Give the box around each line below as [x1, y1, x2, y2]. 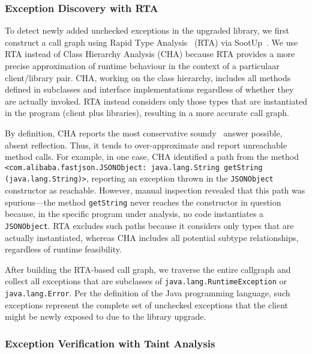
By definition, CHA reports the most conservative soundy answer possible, [5, 126, 283, 139]
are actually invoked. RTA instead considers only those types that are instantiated [5, 94, 307, 107]
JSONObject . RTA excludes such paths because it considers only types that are [5, 219, 294, 231]
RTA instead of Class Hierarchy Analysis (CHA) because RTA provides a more [5, 47, 295, 60]
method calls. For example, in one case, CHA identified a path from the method [5, 150, 299, 163]
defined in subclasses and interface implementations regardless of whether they [5, 83, 294, 96]
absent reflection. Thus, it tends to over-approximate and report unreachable [5, 138, 287, 151]
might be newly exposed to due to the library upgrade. [5, 310, 206, 323]
